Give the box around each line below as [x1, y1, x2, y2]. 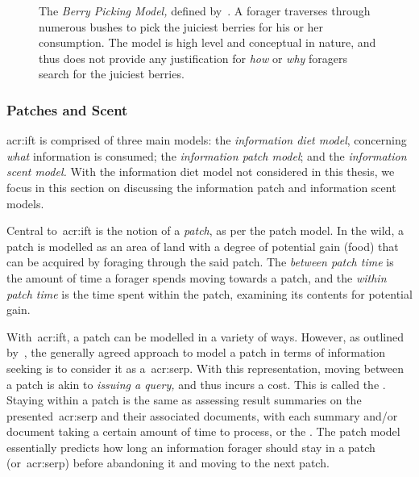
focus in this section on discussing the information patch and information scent [6, 178, 396, 195]
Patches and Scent [6, 99, 128, 119]
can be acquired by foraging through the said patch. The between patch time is [6, 253, 394, 270]
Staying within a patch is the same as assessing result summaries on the [6, 391, 362, 408]
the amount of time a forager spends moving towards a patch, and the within [6, 269, 387, 286]
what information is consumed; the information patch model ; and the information [6, 147, 407, 164]
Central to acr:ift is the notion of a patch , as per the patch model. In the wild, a [6, 222, 404, 239]
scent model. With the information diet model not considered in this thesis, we [6, 163, 395, 180]
